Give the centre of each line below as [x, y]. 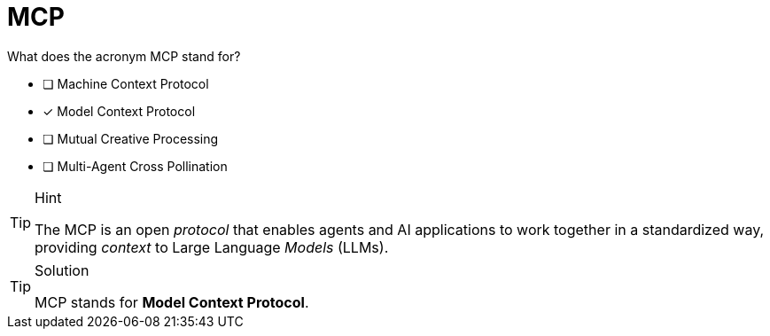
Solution [62, 270]
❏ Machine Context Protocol [126, 83]
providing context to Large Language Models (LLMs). [212, 247]
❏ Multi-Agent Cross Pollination [135, 166]
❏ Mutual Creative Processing [131, 138]
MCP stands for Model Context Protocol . [172, 302]
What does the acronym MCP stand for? [124, 56]
